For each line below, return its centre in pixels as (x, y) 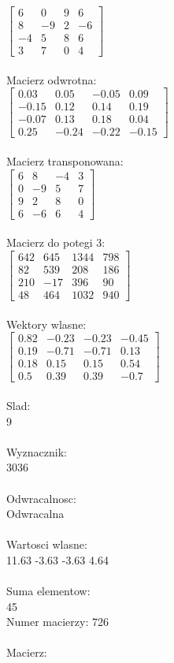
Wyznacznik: (37, 451)
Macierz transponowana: (65, 161)
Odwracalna (35, 514)
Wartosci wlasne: (47, 544)
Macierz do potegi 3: (56, 242)
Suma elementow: (48, 591)
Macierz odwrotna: (52, 79)
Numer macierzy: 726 (57, 622)
